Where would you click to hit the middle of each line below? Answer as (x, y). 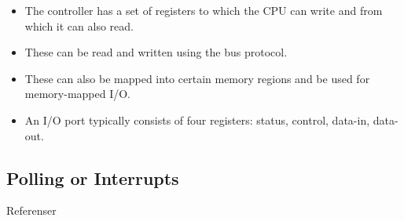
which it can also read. (79, 25)
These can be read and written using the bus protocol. (156, 52)
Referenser (31, 210)
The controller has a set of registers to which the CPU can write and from (204, 10)
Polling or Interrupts (93, 178)
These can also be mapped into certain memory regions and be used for (197, 78)
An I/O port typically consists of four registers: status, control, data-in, (197, 120)
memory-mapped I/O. (78, 94)
